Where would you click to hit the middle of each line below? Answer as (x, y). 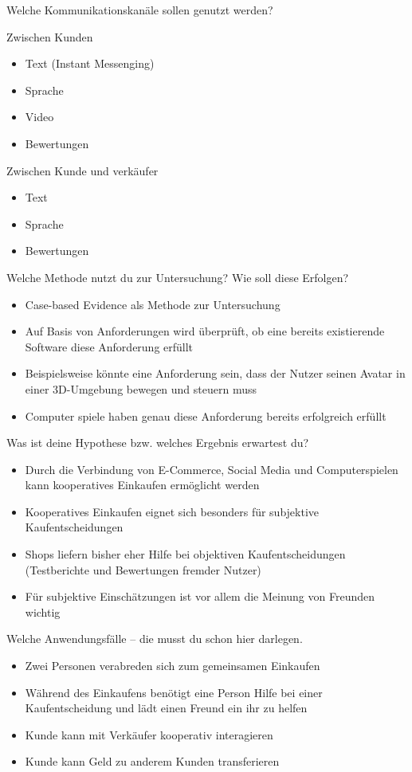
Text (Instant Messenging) (90, 63)
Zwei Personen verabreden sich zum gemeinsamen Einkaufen (173, 666)
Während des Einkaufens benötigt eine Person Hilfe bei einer (174, 692)
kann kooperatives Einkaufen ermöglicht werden (142, 485)
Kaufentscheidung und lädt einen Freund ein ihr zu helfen (166, 708)
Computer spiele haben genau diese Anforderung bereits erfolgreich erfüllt (206, 415)
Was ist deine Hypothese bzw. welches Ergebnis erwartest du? (158, 443)
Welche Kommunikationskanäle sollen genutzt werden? (140, 10)
